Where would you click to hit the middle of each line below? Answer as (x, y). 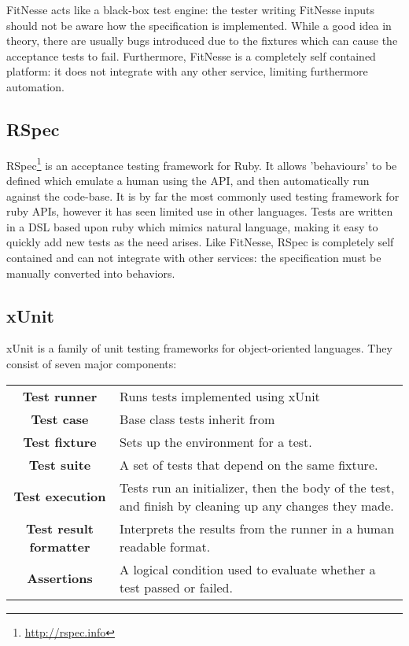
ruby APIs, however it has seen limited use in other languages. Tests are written (200, 211)
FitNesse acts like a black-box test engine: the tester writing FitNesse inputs (191, 9)
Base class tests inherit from (197, 419)
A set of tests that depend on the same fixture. (249, 464)
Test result (60, 528)
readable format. (165, 546)
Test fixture (60, 441)
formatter (60, 546)
